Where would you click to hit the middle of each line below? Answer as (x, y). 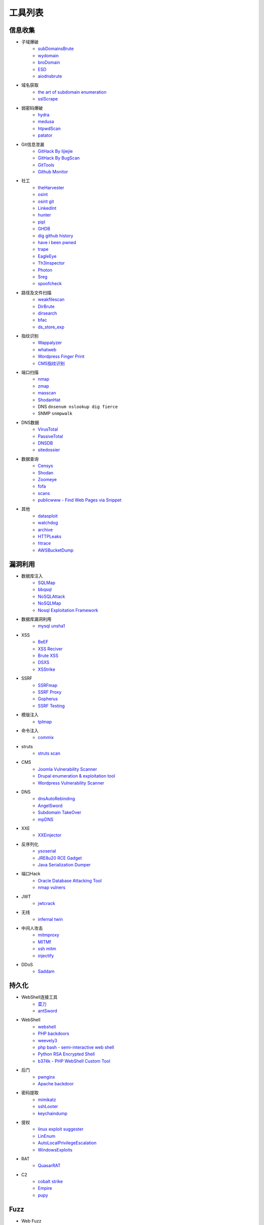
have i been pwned (57, 242)
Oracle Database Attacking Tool (70, 881)
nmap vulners (52, 887)
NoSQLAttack (52, 596)
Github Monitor (53, 172)
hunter (44, 215)
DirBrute (46, 306)
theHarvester (51, 187)
